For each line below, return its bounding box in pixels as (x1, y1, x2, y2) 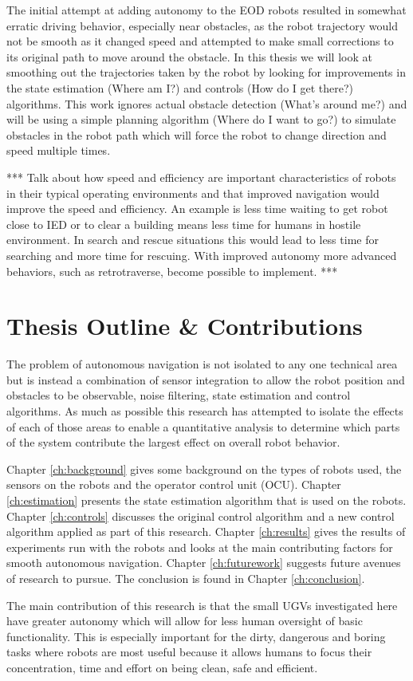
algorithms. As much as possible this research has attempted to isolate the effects (6, 403, 403, 419)
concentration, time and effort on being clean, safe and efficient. (6, 659, 318, 675)
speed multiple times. (6, 142, 111, 159)
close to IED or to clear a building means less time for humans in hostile (6, 215, 361, 232)
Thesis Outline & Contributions (6, 309, 363, 342)
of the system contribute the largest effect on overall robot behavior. (6, 434, 340, 451)
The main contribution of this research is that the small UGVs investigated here (6, 596, 398, 613)
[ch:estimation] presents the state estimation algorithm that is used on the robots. (6, 491, 407, 508)
